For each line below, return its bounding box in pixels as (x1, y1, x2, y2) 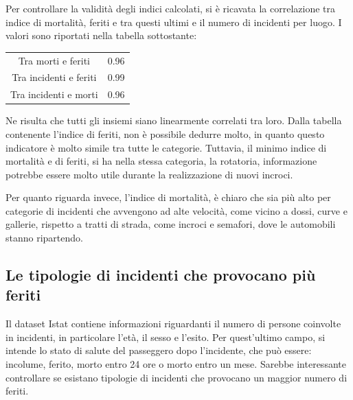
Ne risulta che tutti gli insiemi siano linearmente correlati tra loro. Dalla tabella (5, 113, 342, 128)
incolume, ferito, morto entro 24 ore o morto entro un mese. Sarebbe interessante (5, 357, 346, 371)
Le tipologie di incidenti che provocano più (5, 264, 316, 285)
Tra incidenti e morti (10, 87, 98, 102)
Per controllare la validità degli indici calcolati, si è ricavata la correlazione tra (5, 1, 336, 15)
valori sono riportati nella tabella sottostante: (5, 28, 197, 43)
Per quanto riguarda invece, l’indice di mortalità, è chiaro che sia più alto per (5, 190, 331, 204)
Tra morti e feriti (18, 53, 90, 67)
